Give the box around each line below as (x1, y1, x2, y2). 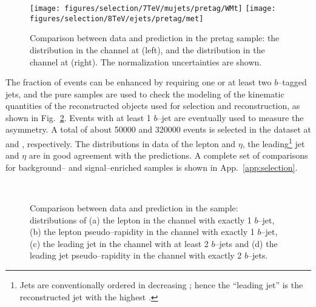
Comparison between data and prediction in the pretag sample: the (30, 31, 280, 44)
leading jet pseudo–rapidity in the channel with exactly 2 (30, 249, 242, 262)
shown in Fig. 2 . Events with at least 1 (5, 111, 151, 124)
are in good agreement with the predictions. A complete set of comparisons (29, 149, 308, 162)
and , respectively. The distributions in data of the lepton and (5, 137, 236, 150)
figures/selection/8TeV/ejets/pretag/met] (30, 14, 204, 23)
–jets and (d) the (215, 237, 278, 249)
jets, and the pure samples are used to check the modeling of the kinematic (5, 87, 284, 100)
